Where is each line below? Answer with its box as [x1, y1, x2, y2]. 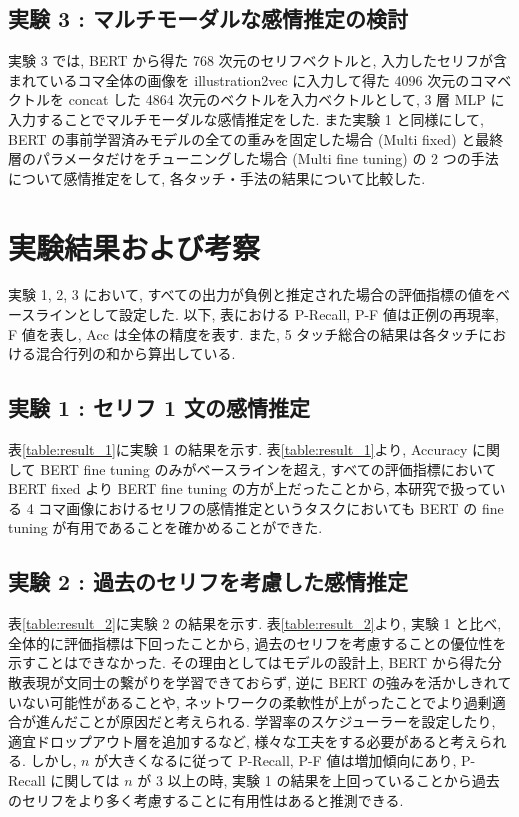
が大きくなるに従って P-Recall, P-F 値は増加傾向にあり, [94, 750, 457, 771]
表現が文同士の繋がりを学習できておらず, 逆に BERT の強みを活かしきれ [21, 672, 498, 693]
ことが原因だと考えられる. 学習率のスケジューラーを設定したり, [77, 711, 496, 732]
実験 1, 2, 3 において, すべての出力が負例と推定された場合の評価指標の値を [8, 284, 497, 305]
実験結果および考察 [8, 226, 261, 267]
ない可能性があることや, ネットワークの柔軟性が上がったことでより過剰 [21, 691, 492, 712]
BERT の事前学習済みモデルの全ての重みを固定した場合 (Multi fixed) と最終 [8, 128, 504, 149]
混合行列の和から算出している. [35, 343, 236, 364]
